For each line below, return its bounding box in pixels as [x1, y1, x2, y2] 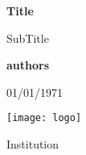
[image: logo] [6, 112, 82, 124]
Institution [6, 136, 59, 153]
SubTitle [6, 29, 49, 46]
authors [6, 57, 50, 73]
